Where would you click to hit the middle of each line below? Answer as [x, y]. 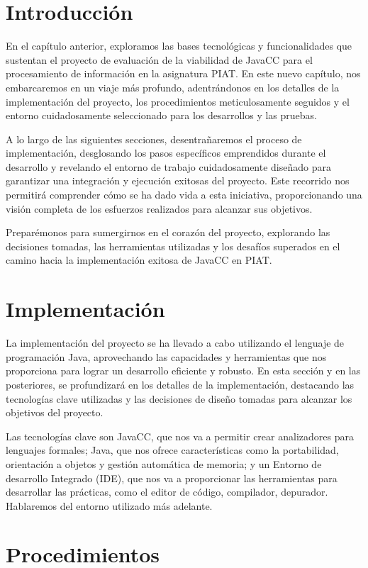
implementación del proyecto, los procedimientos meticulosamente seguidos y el [178, 101]
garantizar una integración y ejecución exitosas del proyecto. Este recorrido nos [178, 180]
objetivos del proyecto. [55, 412]
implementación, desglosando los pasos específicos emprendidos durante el [166, 153]
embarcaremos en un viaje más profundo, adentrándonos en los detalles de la [173, 87]
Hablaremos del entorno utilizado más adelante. [109, 505]
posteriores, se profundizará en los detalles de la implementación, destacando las [180, 384]
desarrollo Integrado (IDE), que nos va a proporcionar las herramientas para [172, 478]
